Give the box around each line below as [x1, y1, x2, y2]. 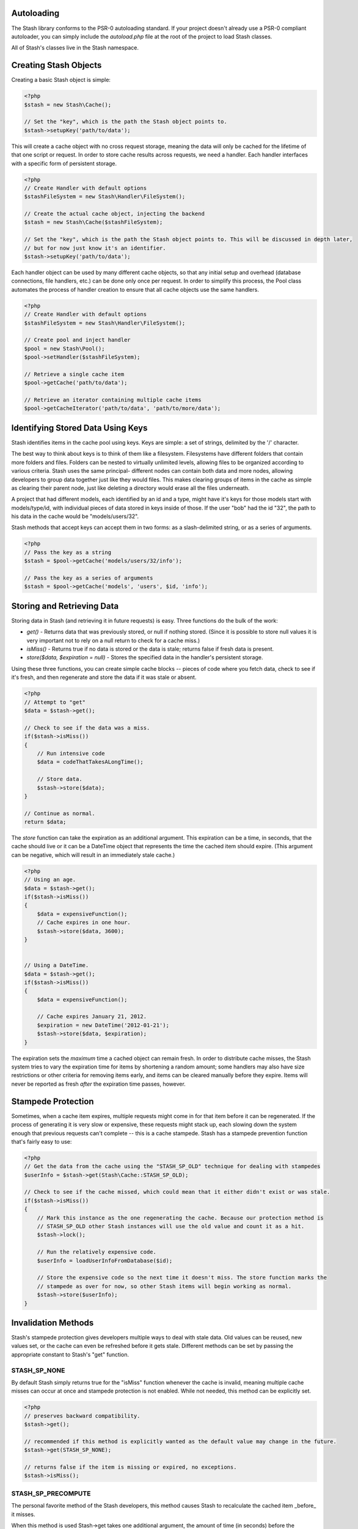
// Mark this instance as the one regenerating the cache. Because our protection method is [37, 1214, 324, 1221]
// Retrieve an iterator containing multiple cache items [24, 396, 202, 404]
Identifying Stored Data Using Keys [11, 423, 148, 433]
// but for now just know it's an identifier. [24, 245, 166, 251]
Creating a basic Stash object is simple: [11, 76, 111, 84]
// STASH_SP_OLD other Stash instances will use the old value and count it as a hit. [37, 1223, 305, 1229]
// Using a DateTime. [24, 962, 89, 969]
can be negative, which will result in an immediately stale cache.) [11, 851, 175, 859]
